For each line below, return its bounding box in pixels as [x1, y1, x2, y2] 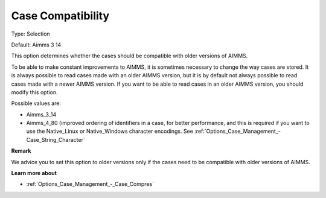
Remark [11, 147, 31, 155]
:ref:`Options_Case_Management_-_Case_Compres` [26, 180, 154, 188]
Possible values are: [11, 100, 62, 107]
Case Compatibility [11, 9, 110, 22]
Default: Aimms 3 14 [11, 41, 62, 48]
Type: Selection [11, 30, 51, 37]
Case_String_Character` [26, 136, 85, 143]
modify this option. [11, 88, 58, 96]
